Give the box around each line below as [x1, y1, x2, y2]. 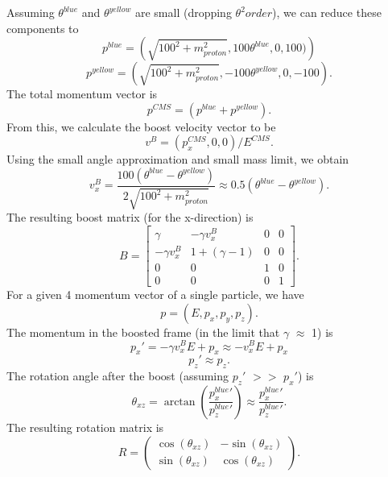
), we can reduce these [272, 4, 382, 20]
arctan [163, 396, 196, 408]
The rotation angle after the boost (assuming [6, 367, 229, 384]
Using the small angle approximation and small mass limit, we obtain [6, 151, 349, 168]
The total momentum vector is [6, 85, 158, 102]
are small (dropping [134, 4, 232, 20]
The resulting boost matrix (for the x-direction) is [6, 209, 254, 226]
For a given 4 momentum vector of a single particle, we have [6, 286, 304, 303]
